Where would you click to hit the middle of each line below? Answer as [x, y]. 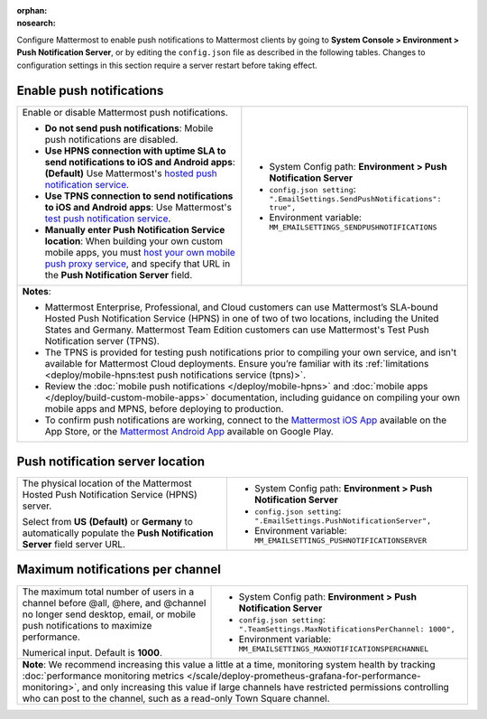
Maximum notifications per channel [119, 570]
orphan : [32, 10]
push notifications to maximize [87, 625]
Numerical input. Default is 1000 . [92, 652]
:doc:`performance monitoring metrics [103, 676]
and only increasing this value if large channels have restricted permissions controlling [266, 686]
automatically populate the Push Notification [118, 533]
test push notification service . [108, 219]
